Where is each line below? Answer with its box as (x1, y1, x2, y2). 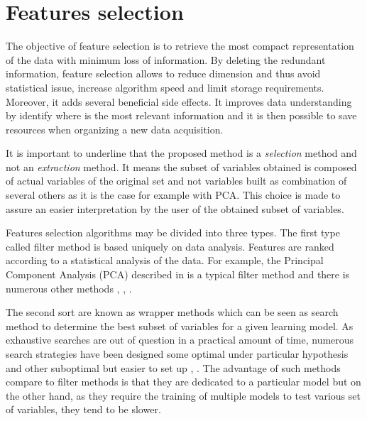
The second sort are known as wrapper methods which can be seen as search (6, 305, 339, 319)
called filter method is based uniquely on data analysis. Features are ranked (6, 239, 334, 253)
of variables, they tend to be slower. (6, 402, 161, 417)
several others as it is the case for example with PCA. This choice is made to (6, 187, 341, 202)
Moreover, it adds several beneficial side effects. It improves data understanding (6, 94, 352, 109)
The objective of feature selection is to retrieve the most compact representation (6, 38, 354, 53)
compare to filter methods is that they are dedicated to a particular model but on (6, 374, 361, 389)
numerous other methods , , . (6, 280, 132, 295)
